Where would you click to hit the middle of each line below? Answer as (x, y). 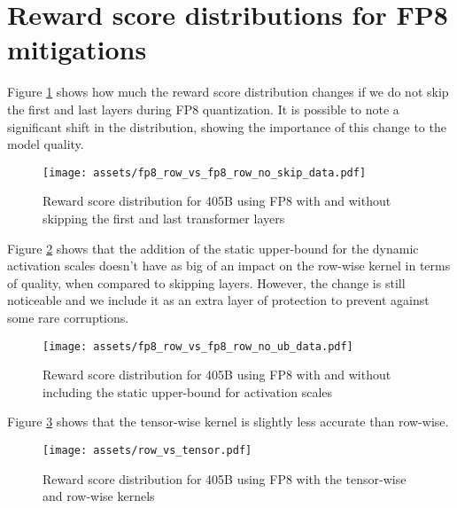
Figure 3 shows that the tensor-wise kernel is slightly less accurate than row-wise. (228, 422)
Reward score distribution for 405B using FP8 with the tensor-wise (225, 478)
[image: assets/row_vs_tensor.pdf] (147, 450)
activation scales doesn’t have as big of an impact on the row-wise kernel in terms (229, 266)
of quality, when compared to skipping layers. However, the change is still (206, 282)
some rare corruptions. (68, 317)
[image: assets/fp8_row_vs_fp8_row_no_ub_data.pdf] (198, 346)
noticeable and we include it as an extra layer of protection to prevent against (218, 300)
